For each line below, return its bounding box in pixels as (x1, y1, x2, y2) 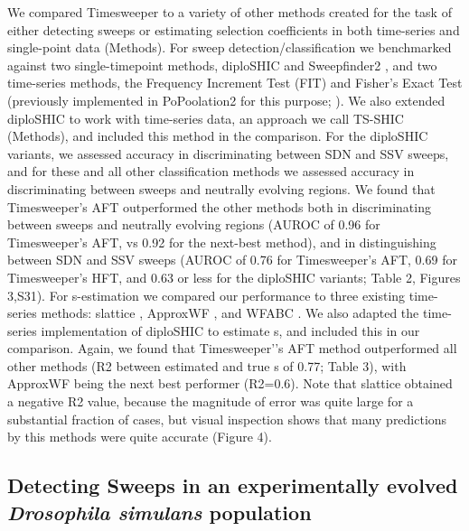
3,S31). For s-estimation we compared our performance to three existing (7, 285, 406, 304)
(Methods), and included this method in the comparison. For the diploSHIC (7, 126, 428, 145)
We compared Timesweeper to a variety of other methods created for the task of (7, 3, 452, 21)
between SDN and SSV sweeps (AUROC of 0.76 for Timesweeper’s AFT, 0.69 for (7, 250, 457, 269)
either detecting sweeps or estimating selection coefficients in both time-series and (7, 20, 460, 39)
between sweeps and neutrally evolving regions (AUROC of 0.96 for (7, 215, 380, 234)
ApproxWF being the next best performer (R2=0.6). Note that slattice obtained (7, 374, 453, 393)
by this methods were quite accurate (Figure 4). (7, 427, 272, 446)
